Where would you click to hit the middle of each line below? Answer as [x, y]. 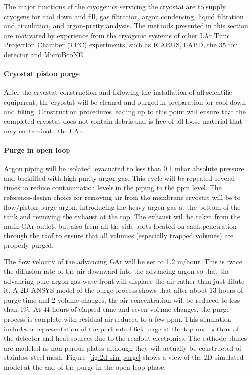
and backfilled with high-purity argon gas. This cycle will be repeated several [120, 178]
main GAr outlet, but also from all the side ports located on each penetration [120, 226]
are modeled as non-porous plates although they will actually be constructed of [123, 347]
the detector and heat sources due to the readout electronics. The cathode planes [126, 338]
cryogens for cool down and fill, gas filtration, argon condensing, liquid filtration [124, 16]
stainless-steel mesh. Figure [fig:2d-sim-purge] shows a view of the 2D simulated [124, 357]
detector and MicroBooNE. [45, 54]
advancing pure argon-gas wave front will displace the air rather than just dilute [124, 280]
